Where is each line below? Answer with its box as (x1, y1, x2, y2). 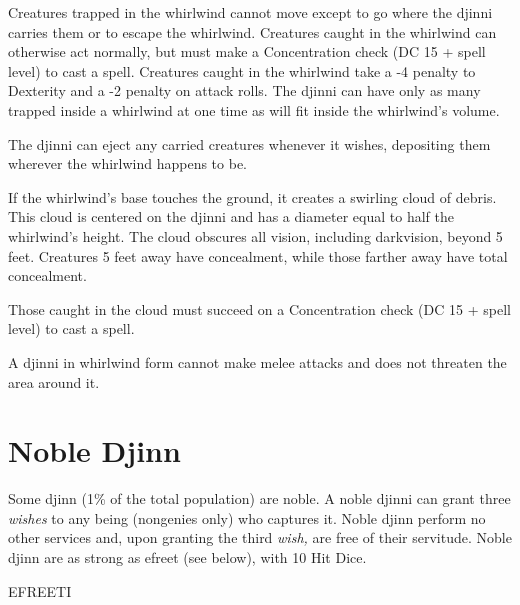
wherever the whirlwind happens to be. (8, 153, 247, 174)
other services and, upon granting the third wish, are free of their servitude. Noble (8, 527, 512, 548)
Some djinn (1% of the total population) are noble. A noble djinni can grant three (8, 488, 511, 509)
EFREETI (8, 580, 72, 601)
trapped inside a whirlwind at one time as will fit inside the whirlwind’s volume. (8, 99, 500, 120)
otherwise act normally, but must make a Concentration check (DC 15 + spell (8, 41, 486, 62)
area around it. (8, 371, 100, 392)
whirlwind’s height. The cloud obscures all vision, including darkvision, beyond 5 (8, 225, 503, 246)
